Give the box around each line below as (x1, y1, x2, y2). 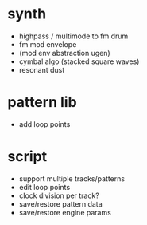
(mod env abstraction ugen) (18, 48, 110, 57)
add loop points (18, 119, 71, 128)
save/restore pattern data (18, 199, 103, 208)
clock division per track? (18, 191, 100, 200)
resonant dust (18, 65, 65, 74)
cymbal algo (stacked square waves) (18, 57, 140, 66)
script (7, 148, 48, 166)
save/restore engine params (18, 207, 112, 217)
